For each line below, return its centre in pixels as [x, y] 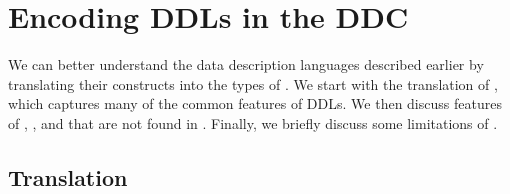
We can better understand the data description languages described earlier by [246, 64]
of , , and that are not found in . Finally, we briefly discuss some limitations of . [253, 122]
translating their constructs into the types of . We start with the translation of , [253, 83]
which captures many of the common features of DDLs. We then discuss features [255, 103]
